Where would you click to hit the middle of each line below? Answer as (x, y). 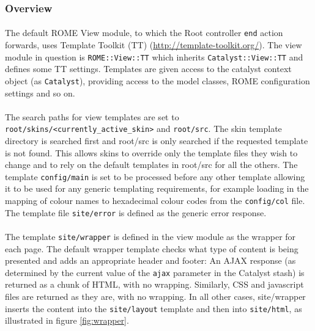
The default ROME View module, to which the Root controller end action (144, 33)
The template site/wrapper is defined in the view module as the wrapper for (150, 236)
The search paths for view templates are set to (92, 116)
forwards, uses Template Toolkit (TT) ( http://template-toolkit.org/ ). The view (154, 45)
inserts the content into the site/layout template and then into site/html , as (154, 308)
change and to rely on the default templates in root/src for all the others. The (151, 165)
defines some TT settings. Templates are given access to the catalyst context (148, 69)
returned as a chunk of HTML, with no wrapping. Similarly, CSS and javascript (154, 284)
